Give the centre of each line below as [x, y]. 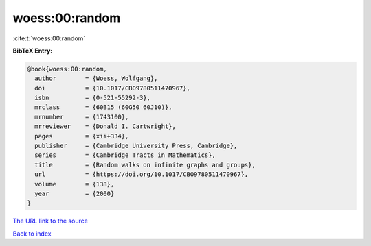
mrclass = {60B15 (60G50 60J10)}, [103, 107]
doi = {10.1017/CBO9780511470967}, [112, 88]
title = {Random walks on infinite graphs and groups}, [145, 165]
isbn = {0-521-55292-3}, [93, 98]
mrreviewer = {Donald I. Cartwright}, [105, 126]
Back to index [32, 234]
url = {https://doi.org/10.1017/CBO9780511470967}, [142, 174]
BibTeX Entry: [33, 51]
